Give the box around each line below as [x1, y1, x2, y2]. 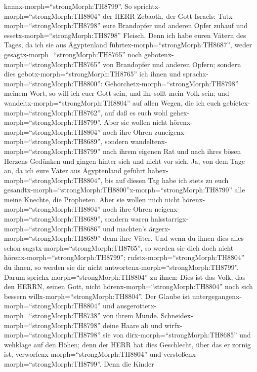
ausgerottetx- [117, 300, 157, 311]
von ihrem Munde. [103, 310, 159, 320]
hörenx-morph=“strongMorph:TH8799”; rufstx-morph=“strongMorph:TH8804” [4, 252, 245, 262]
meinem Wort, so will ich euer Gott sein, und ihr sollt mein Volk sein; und [4, 88, 229, 98]
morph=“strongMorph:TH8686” [4, 223, 101, 233]
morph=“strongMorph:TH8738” [4, 310, 101, 320]
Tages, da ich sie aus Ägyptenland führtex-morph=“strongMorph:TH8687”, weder [4, 39, 252, 50]
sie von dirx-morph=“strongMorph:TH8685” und [103, 330, 251, 340]
